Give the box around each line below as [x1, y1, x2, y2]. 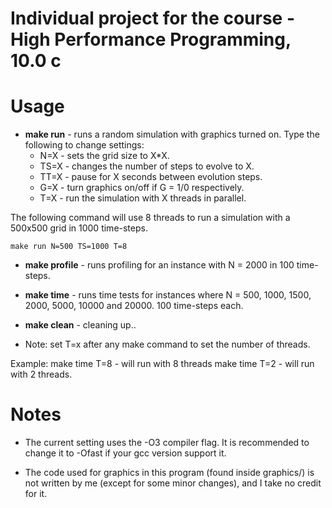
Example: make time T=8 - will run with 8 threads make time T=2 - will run [10, 358, 315, 370]
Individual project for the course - [10, 7, 296, 30]
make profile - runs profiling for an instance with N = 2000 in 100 [24, 259, 295, 271]
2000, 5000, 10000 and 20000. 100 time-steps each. [24, 300, 244, 312]
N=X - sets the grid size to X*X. [39, 150, 170, 162]
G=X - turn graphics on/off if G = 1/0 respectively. [39, 182, 245, 194]
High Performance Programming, [10, 28, 292, 51]
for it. [24, 488, 48, 500]
